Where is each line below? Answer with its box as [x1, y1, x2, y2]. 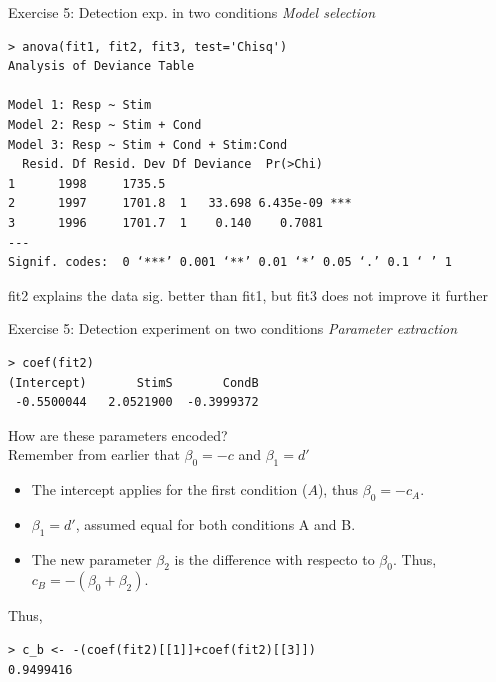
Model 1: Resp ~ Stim [8, 98, 152, 113]
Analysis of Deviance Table [8, 59, 195, 74]
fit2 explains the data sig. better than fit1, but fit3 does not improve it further [8, 284, 488, 305]
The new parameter [31, 548, 152, 569]
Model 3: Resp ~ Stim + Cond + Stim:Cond [8, 137, 288, 152]
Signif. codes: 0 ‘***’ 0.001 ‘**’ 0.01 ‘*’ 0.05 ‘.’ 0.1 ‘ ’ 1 [8, 255, 452, 270]
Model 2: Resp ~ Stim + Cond [8, 117, 202, 132]
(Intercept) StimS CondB [8, 375, 259, 390]
